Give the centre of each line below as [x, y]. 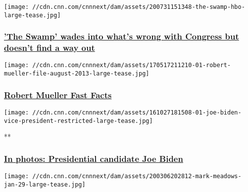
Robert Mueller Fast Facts [58, 95]
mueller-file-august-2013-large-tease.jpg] [77, 74]
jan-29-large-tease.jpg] [45, 184]
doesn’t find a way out [50, 48]
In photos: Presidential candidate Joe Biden [94, 158]
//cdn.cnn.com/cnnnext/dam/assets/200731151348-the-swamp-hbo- [139, 7]
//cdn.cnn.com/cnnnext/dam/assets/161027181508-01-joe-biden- [137, 112]
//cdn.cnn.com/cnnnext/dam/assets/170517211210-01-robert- [132, 65]
